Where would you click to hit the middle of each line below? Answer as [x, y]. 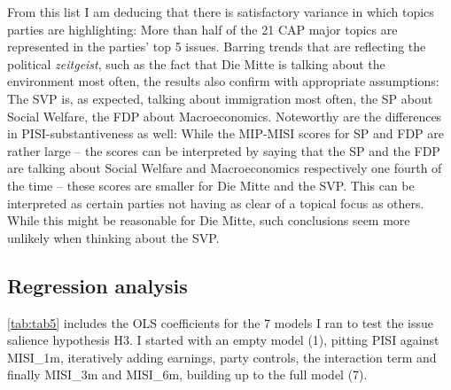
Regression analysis [97, 285]
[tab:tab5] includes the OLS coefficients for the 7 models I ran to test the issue [220, 322]
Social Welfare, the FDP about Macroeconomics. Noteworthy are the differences [225, 116]
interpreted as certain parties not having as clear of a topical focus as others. [216, 203]
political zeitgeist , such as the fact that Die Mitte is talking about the [196, 63]
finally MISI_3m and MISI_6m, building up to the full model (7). [187, 374]
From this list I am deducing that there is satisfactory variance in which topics [221, 12]
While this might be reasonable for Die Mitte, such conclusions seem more [209, 220]
